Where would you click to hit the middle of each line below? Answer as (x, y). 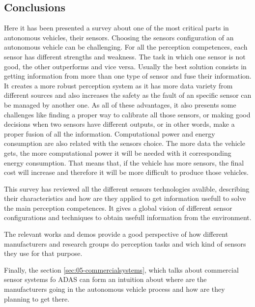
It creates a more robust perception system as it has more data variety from (118, 85)
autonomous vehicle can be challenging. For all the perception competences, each (126, 47)
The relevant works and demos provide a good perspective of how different (116, 234)
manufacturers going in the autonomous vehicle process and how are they (114, 289)
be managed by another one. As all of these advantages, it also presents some (120, 104)
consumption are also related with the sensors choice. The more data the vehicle (125, 143)
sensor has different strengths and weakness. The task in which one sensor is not (125, 56)
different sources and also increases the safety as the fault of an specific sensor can (128, 95)
